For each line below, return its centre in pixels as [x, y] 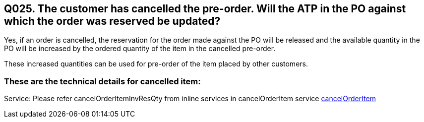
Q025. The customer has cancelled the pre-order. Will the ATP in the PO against [205, 9]
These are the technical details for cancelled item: [102, 81]
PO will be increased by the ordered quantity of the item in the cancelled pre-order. [140, 49]
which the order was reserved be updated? [112, 21]
